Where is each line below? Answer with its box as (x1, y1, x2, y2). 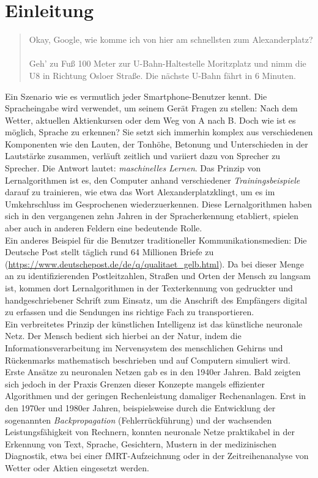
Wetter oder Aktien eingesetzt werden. (5, 461, 149, 474)
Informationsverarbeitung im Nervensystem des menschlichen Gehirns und (5, 341, 283, 354)
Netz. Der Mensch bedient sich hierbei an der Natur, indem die (5, 329, 242, 342)
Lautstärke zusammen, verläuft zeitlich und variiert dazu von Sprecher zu (5, 149, 281, 162)
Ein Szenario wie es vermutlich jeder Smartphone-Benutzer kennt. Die (5, 89, 267, 102)
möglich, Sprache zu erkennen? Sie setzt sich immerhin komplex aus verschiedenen (5, 125, 313, 138)
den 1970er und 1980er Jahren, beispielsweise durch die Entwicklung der (5, 401, 276, 414)
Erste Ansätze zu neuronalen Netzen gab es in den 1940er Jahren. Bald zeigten (5, 365, 301, 378)
